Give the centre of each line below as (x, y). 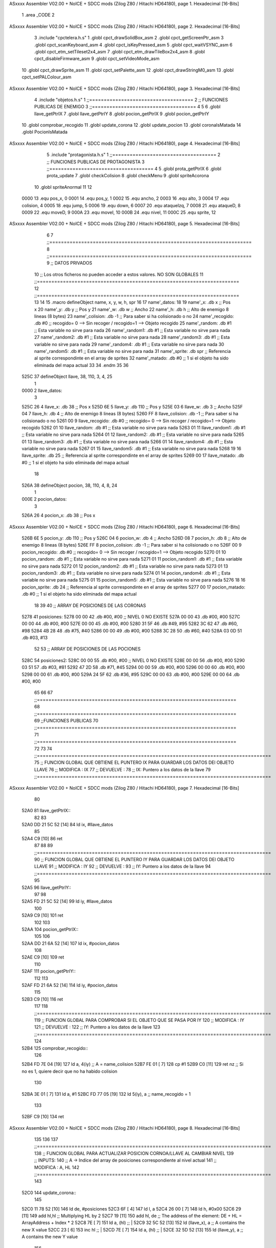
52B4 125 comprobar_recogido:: (55, 1048)
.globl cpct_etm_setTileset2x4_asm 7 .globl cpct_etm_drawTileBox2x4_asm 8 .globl (120, 51)
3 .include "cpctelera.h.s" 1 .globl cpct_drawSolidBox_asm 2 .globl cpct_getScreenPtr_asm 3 (129, 38)
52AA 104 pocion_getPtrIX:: (50, 929)
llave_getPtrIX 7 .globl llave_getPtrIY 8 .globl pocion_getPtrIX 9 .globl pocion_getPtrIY (122, 114)
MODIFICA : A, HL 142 (57, 1167)
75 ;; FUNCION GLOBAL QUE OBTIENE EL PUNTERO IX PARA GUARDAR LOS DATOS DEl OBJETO (134, 763)
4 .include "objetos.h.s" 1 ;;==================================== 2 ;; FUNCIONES (131, 99)
